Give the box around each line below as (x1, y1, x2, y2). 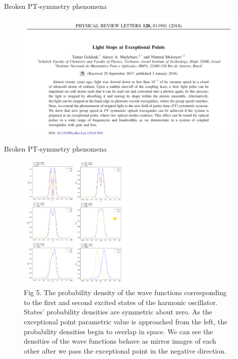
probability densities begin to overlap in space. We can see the (24, 326, 213, 336)
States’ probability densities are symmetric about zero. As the (24, 307, 212, 317)
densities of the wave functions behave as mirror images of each (24, 336, 216, 346)
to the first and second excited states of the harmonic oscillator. (24, 297, 218, 307)
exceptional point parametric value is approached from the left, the (24, 316, 228, 326)
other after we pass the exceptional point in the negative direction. (24, 345, 227, 356)
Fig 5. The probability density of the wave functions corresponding (24, 287, 227, 298)
